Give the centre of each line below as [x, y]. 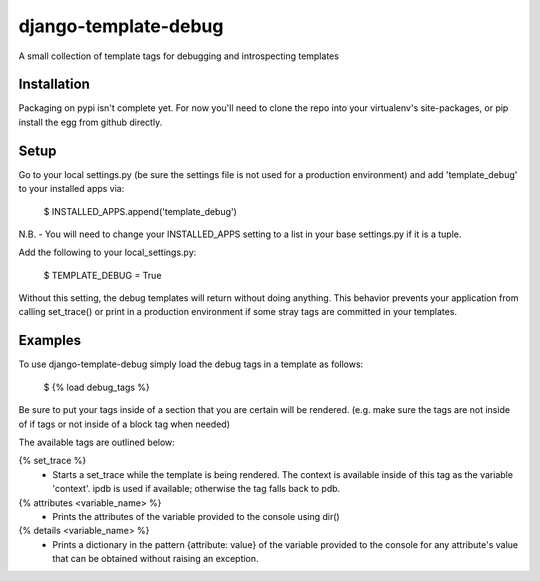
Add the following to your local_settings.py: [107, 252]
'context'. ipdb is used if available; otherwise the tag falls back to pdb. [196, 489]
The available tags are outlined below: [96, 442]
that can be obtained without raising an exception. [155, 559]
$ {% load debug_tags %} [96, 387]
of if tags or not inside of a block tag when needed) [124, 424]
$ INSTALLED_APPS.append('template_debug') [140, 211]
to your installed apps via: [71, 189]
